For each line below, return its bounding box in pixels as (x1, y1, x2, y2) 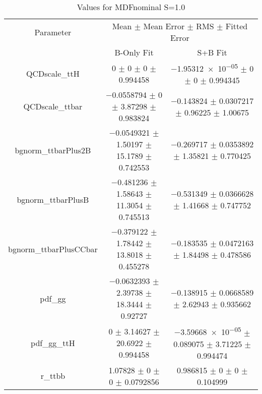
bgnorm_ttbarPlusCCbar (8, 243, 98, 255)
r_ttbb (40, 370, 65, 382)
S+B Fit (197, 46, 227, 58)
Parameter (34, 26, 72, 38)
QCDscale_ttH (26, 68, 80, 80)
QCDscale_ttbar (23, 100, 83, 112)
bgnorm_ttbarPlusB (17, 193, 89, 205)
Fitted (225, 20, 248, 32)
